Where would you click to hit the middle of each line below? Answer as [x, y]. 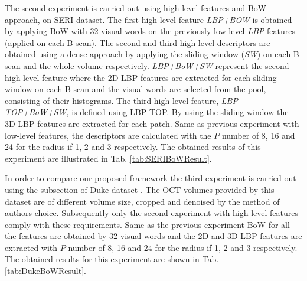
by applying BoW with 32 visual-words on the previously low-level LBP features [150, 31]
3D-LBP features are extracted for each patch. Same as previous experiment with [152, 123]
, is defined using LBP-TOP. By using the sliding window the [177, 112]
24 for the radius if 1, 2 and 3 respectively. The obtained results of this [133, 147]
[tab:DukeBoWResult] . [45, 271]
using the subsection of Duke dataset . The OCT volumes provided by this [140, 189]
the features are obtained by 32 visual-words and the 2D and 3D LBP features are [153, 236]
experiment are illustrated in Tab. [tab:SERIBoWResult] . [108, 158]
